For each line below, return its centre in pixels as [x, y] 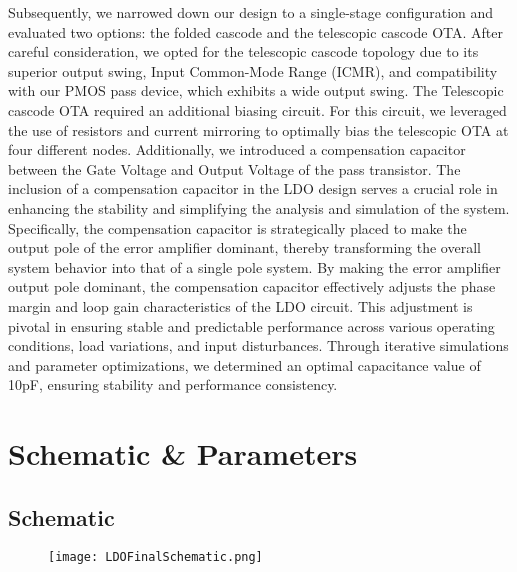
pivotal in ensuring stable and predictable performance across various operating [251, 325]
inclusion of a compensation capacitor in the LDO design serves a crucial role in [253, 188]
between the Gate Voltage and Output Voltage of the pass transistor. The [234, 168]
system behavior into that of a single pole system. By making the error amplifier [254, 266]
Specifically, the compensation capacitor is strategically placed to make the [237, 227]
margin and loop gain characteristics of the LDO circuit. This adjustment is [240, 305]
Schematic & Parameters [183, 453]
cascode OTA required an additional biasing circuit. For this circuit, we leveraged [257, 109]
